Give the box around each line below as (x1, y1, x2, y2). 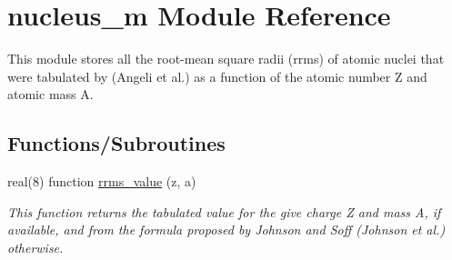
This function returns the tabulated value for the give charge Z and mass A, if (7, 202, 441, 221)
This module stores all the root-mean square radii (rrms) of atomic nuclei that (7, 49, 445, 68)
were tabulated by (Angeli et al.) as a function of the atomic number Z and (7, 66, 427, 85)
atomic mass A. (7, 85, 94, 104)
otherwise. (7, 237, 64, 256)
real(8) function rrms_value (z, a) (7, 172, 196, 191)
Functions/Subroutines (7, 129, 226, 157)
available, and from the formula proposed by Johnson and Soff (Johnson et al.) (7, 220, 446, 239)
